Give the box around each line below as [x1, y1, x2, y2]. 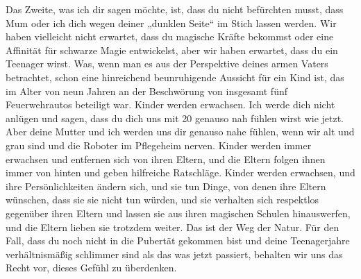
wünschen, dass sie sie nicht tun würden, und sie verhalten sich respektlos [6, 192, 319, 207]
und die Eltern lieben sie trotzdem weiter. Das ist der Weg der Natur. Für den [6, 219, 339, 234]
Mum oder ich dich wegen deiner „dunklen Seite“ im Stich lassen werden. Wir [6, 15, 337, 30]
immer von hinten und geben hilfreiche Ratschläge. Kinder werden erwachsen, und [6, 165, 355, 180]
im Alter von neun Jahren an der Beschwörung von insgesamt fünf [6, 83, 287, 98]
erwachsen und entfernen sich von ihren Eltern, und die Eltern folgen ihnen [6, 151, 326, 166]
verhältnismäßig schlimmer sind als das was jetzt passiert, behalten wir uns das [6, 246, 343, 261]
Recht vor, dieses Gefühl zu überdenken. [6, 260, 177, 275]
